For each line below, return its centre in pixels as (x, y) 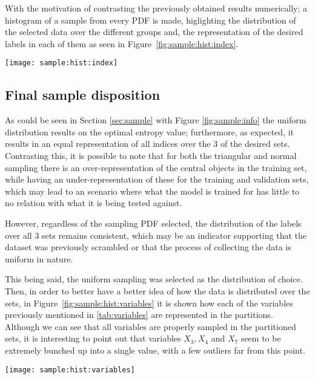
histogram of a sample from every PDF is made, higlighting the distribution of (151, 20)
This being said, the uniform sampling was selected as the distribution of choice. (154, 279)
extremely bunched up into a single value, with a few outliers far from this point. (155, 350)
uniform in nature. (39, 258)
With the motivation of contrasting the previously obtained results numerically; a (156, 8)
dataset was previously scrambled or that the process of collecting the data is (148, 247)
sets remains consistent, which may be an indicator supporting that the (174, 235)
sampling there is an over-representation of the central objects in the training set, (156, 167)
